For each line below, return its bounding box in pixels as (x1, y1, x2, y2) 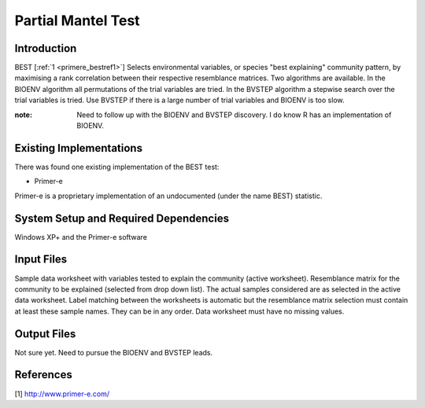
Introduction (14, 42, 77, 55)
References (14, 368, 72, 381)
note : (14, 110, 33, 119)
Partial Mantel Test (14, 12, 141, 29)
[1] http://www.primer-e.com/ (14, 389, 110, 399)
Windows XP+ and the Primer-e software (14, 232, 147, 241)
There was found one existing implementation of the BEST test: (14, 162, 220, 171)
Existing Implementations (14, 142, 143, 155)
